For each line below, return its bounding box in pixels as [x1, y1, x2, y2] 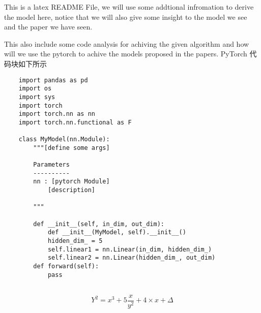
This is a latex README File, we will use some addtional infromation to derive [4, 2, 254, 12]
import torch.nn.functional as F [18, 118, 132, 126]
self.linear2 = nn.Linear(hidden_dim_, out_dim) [47, 254, 216, 262]
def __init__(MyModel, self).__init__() [47, 229, 186, 236]
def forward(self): [33, 263, 99, 270]
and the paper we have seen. [4, 21, 93, 32]
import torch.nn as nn [18, 110, 95, 118]
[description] [47, 186, 95, 194]
